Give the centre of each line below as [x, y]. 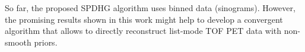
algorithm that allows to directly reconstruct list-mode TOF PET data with [143, 31]
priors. [46, 42]
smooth [18, 42]
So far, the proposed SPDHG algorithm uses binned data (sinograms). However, [150, 8]
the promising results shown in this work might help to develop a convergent [144, 19]
